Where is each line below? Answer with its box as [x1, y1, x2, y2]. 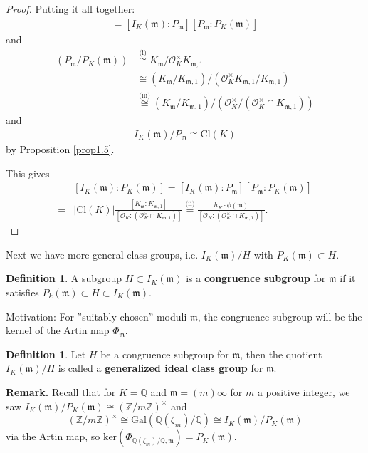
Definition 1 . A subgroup [6, 271, 122, 286]
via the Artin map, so [6, 429, 100, 444]
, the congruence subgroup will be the [197, 308, 362, 323]
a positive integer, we [257, 384, 350, 399]
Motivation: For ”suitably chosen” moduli [6, 308, 187, 323]
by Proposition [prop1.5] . [6, 142, 115, 157]
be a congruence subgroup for [100, 346, 229, 361]
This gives [6, 165, 50, 180]
